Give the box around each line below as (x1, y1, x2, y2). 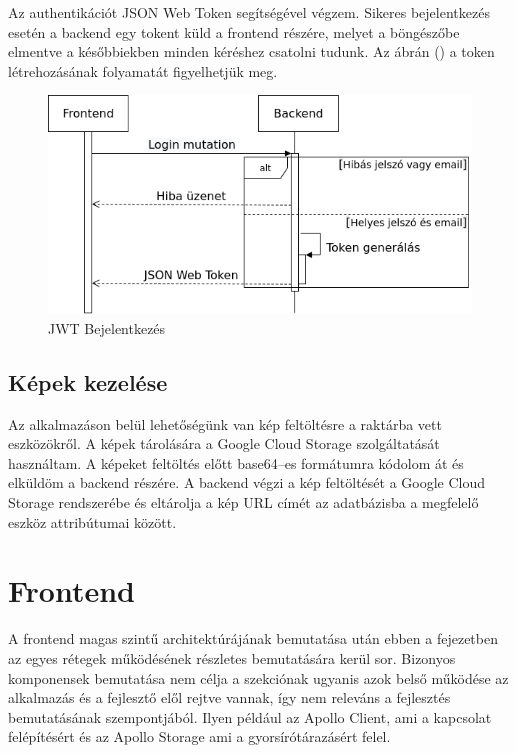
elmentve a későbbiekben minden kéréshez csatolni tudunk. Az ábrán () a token (8, 41, 495, 62)
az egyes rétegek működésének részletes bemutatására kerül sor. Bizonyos (8, 647, 456, 668)
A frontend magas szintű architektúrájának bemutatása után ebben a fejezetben (8, 628, 498, 649)
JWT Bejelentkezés (48, 317, 166, 338)
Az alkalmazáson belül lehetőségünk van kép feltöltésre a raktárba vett (8, 413, 442, 434)
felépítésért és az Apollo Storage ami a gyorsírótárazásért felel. (8, 726, 391, 747)
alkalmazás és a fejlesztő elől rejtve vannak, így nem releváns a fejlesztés (8, 687, 451, 708)
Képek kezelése (8, 366, 168, 397)
